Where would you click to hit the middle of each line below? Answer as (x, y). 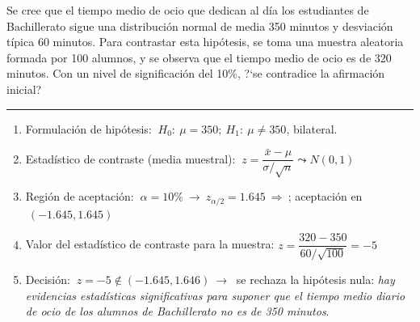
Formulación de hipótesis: (88, 128)
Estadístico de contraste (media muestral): (130, 158)
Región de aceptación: (80, 196)
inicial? (24, 89)
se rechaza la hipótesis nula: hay (315, 279)
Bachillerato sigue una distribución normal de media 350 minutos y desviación (200, 25)
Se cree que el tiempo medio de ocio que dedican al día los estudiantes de (188, 10)
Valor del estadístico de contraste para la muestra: (150, 244)
